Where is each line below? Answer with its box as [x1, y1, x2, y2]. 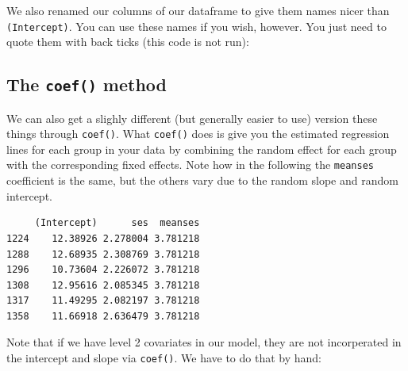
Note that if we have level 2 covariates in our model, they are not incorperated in [6, 334, 402, 350]
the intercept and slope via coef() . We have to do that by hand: [6, 350, 321, 366]
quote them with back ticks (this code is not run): [6, 33, 249, 50]
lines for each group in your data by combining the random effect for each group [6, 140, 397, 157]
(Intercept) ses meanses [34, 217, 200, 229]
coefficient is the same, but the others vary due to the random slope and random [6, 172, 398, 189]
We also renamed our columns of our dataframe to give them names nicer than [6, 2, 390, 18]
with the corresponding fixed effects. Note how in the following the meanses [6, 156, 374, 173]
